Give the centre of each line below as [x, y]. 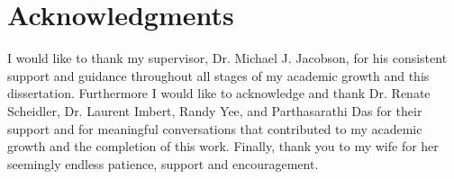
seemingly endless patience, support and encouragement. [163, 163]
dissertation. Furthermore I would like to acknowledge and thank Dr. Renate [219, 93]
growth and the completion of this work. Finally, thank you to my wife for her [223, 146]
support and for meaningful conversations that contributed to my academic [215, 128]
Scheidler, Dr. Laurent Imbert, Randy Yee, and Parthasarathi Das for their [215, 110]
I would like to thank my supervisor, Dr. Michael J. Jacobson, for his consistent [227, 58]
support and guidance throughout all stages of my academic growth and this [218, 75]
